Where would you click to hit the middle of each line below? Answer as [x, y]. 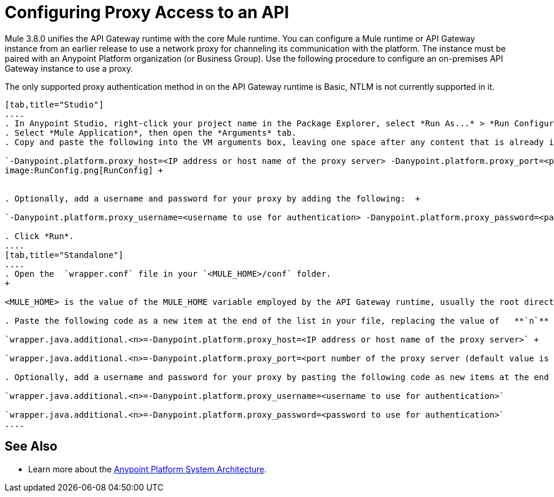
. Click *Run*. [40, 236]
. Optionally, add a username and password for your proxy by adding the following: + [213, 198]
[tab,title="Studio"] [54, 104]
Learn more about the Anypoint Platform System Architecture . [148, 469]
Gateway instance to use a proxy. [69, 68]
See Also [31, 446]
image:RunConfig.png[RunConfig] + [84, 170]
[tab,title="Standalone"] [64, 255]
